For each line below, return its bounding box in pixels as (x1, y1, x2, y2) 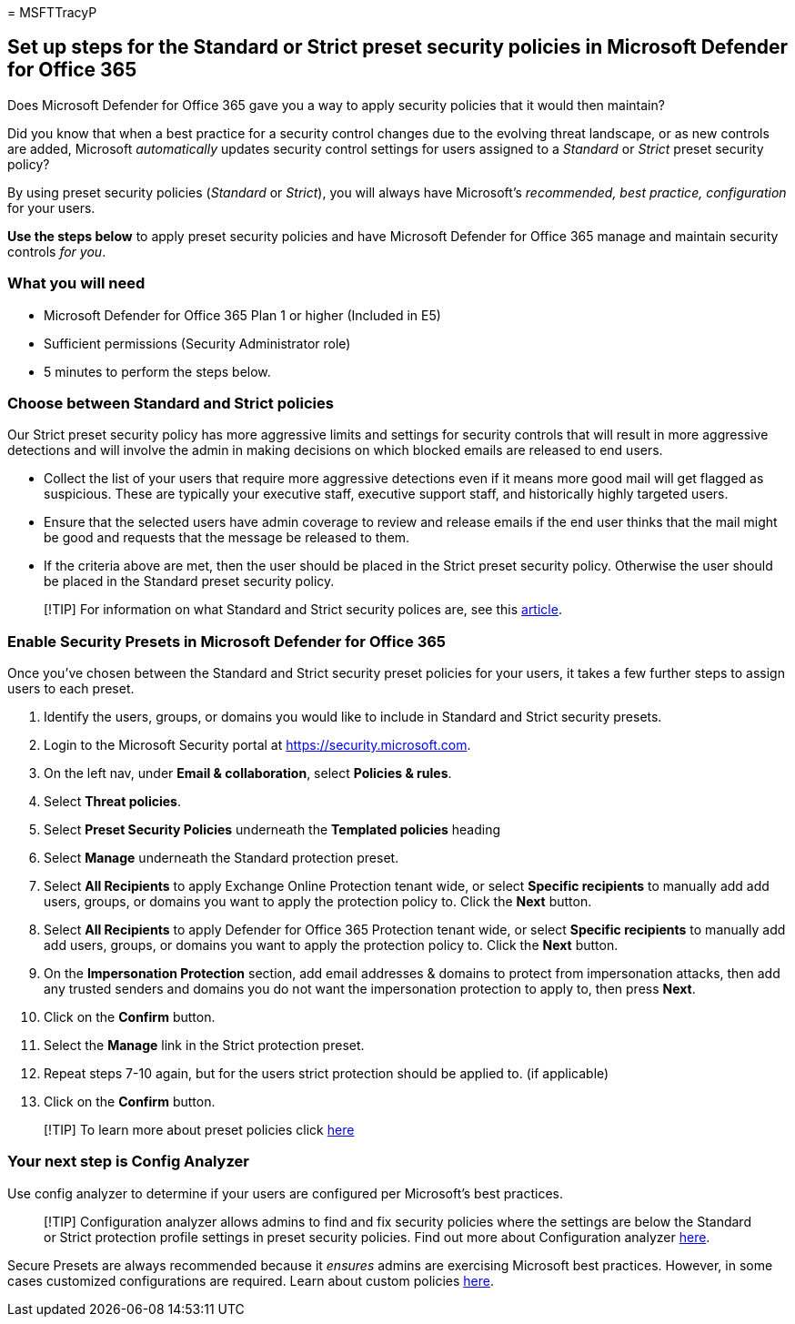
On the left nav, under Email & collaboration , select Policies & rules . (44, 765, 452, 782)
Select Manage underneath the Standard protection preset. (44, 850, 399, 866)
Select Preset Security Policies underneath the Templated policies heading (44, 822, 501, 838)
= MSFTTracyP (7, 5, 97, 20)
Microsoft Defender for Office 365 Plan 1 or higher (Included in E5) (44, 307, 441, 323)
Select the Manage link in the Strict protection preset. (44, 1037, 365, 1054)
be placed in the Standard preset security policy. (44, 573, 335, 590)
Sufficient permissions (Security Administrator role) (44, 335, 351, 351)
